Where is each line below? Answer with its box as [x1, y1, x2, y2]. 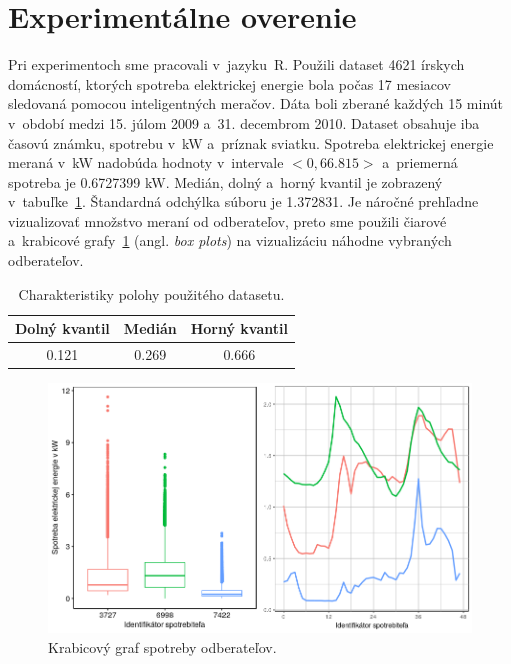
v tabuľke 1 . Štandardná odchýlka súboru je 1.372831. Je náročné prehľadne [8, 191, 479, 212]
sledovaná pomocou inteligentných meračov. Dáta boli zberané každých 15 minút [8, 93, 504, 114]
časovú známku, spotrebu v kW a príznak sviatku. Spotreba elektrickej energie [8, 132, 494, 153]
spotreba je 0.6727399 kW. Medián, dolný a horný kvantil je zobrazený [8, 171, 443, 192]
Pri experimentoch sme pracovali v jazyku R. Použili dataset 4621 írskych [8, 54, 465, 75]
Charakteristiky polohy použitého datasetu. [18, 283, 285, 304]
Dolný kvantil [15, 318, 110, 339]
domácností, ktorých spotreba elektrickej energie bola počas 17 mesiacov [8, 73, 451, 94]
